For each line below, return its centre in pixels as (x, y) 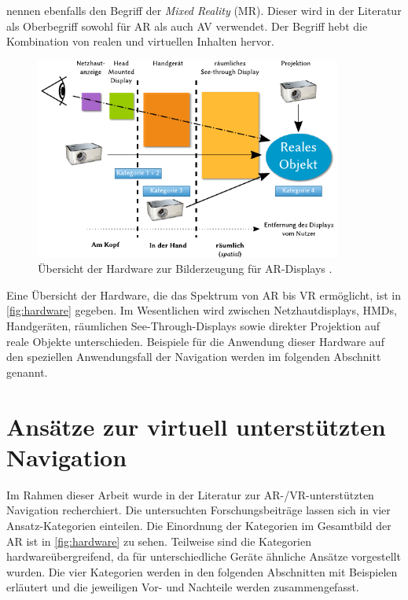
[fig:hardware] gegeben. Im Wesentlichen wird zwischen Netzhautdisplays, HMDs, (202, 310)
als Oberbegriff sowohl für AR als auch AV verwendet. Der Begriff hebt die (187, 26)
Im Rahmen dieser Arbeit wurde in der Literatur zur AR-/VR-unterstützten (190, 494)
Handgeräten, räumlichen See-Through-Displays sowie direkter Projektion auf (193, 326)
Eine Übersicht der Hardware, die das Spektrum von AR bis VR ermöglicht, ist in (204, 294)
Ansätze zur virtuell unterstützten (196, 426)
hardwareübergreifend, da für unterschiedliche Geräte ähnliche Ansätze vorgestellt (204, 556)
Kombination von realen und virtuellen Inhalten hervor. (140, 41)
